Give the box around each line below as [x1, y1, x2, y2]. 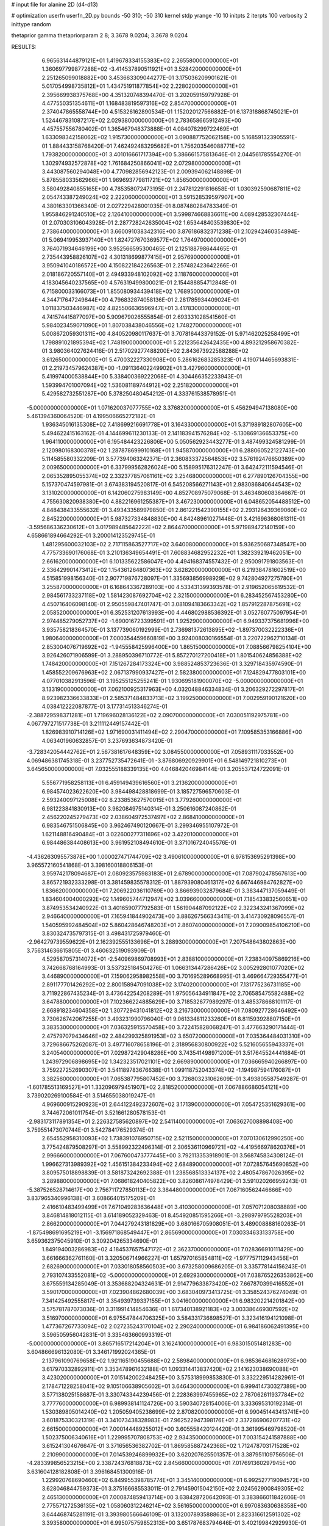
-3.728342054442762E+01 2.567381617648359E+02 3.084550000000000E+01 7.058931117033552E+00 [26, 748, 294, 756]
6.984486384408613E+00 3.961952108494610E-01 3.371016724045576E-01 [41, 839, 237, 847]
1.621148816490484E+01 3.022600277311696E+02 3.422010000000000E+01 [41, 830, 239, 837]
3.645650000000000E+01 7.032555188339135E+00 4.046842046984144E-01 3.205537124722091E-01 [26, 765, 289, 772]
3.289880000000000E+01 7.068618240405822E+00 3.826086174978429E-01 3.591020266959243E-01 [41, 1177, 307, 1185]
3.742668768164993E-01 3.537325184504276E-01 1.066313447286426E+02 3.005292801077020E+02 [41, 964, 305, 971]
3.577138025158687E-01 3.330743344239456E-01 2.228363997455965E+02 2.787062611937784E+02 [41, 1391, 305, 1398]
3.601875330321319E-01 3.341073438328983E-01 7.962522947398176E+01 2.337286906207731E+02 [41, 1417, 301, 1424]
